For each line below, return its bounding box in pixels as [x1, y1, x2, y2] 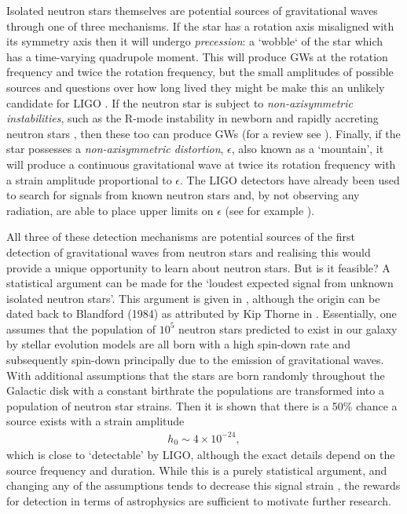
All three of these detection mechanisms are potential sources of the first [6, 228, 355, 245]
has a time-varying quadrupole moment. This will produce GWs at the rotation [6, 48, 388, 64]
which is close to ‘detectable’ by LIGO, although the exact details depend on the [6, 447, 395, 463]
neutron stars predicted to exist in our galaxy [178, 320, 398, 337]
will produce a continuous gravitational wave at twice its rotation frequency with [6, 155, 396, 172]
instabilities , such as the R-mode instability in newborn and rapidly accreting [6, 110, 379, 126]
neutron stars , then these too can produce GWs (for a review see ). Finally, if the [6, 125, 401, 141]
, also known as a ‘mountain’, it [231, 140, 384, 157]
